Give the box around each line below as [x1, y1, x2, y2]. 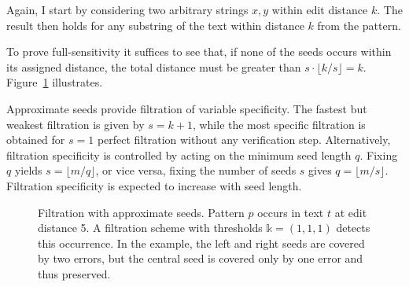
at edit [334, 204, 367, 220]
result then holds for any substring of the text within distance [6, 17, 304, 33]
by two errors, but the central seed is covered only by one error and [38, 250, 363, 267]
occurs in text [257, 204, 324, 220]
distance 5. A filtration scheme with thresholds [38, 219, 263, 236]
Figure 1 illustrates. [6, 74, 103, 90]
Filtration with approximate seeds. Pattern [38, 204, 245, 220]
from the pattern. [317, 17, 401, 33]
